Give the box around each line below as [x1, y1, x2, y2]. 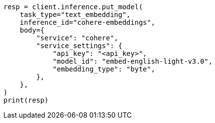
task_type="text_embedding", [19, 11, 131, 18]
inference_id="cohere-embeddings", [19, 18, 155, 26]
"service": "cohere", [36, 34, 119, 42]
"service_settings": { [36, 42, 123, 50]
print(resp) [3, 96, 49, 104]
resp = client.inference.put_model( [3, 3, 143, 11]
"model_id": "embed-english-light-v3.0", [53, 57, 213, 65]
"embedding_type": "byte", [53, 65, 155, 73]
